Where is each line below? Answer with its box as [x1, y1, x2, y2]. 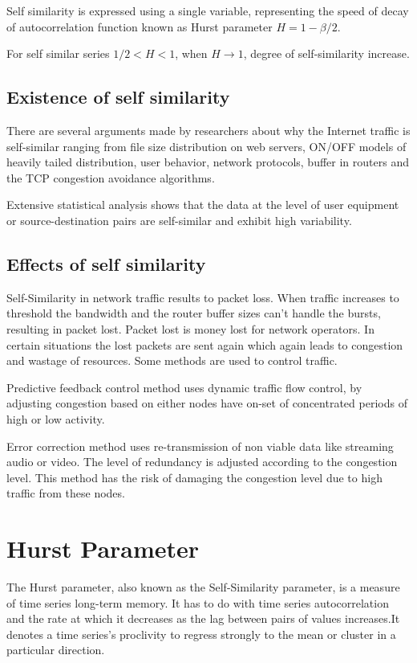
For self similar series [6, 45, 110, 62]
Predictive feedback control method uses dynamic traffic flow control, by [6, 379, 362, 395]
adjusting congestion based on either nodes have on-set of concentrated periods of [6, 395, 407, 411]
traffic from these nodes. [6, 485, 125, 501]
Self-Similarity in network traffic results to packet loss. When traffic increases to [6, 289, 399, 305]
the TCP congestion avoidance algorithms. [6, 169, 215, 186]
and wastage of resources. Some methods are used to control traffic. [6, 352, 338, 369]
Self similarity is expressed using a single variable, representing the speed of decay [6, 2, 409, 18]
